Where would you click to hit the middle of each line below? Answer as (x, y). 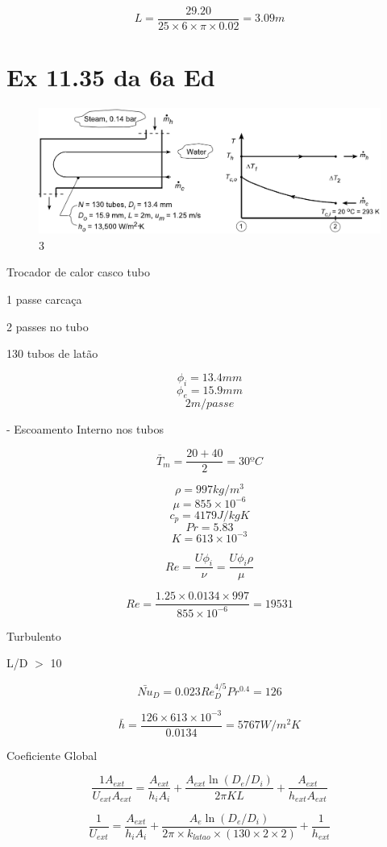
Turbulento (34, 635)
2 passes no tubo (48, 326)
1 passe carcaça (44, 299)
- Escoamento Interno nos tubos (85, 429)
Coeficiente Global (52, 755)
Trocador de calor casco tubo (78, 272)
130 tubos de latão (52, 353)
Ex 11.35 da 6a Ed (111, 77)
